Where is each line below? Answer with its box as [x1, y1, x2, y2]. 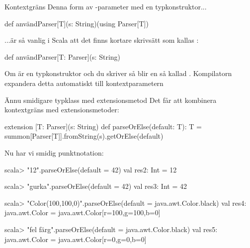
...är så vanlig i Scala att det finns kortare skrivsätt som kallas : [4, 35, 199, 45]
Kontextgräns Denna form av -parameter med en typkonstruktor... [4, 1, 207, 11]
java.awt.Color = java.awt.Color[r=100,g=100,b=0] [4, 207, 161, 218]
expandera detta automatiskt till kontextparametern [4, 78, 164, 88]
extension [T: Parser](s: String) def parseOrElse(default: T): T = [4, 121, 202, 131]
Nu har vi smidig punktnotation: [4, 147, 104, 158]
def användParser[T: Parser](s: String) [4, 51, 121, 62]
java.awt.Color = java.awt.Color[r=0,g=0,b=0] [4, 234, 147, 244]
